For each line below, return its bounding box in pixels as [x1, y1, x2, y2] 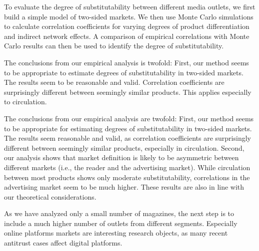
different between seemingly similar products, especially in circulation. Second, [4, 142, 244, 153]
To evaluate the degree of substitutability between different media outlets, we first [4, 1, 255, 11]
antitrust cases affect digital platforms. [4, 238, 122, 248]
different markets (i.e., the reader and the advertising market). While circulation [4, 162, 250, 172]
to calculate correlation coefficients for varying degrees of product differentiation [4, 21, 249, 31]
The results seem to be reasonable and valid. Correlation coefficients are [4, 77, 224, 87]
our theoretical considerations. [4, 191, 96, 202]
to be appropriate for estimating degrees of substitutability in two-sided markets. [4, 123, 252, 133]
